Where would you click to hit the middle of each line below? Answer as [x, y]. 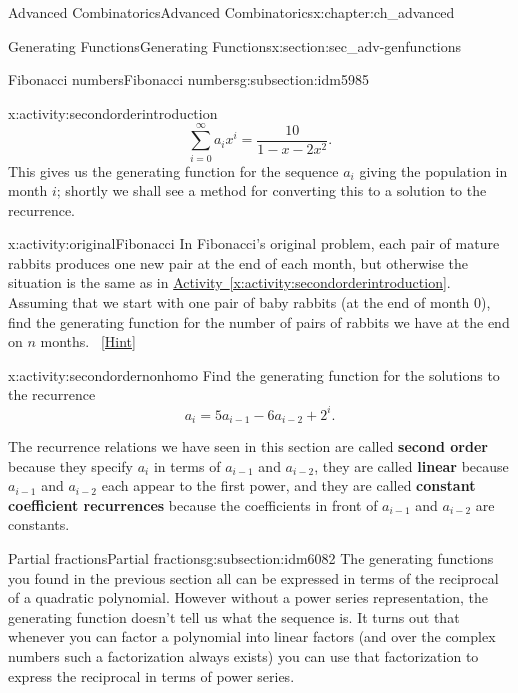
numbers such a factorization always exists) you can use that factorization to [243, 655]
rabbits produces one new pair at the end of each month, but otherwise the [238, 262]
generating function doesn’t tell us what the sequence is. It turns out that [234, 616]
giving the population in [433, 170]
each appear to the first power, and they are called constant [288, 485]
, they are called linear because [411, 465]
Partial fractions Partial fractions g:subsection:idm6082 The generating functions [251, 557]
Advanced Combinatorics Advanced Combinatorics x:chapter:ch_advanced [231, 12]
